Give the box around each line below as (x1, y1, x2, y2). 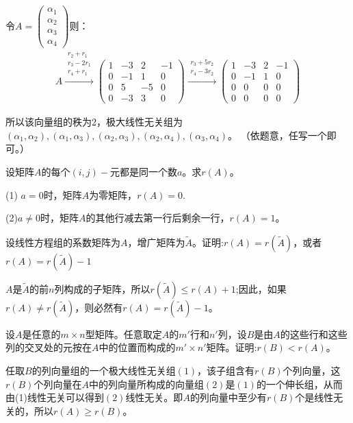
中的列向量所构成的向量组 (88, 376, 204, 391)
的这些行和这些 (280, 326, 348, 341)
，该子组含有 (197, 363, 255, 378)
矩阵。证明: (206, 340, 257, 354)
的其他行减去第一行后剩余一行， (86, 210, 230, 225)
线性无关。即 (125, 390, 183, 404)
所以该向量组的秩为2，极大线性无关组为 (5, 114, 183, 129)
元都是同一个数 (109, 165, 177, 179)
